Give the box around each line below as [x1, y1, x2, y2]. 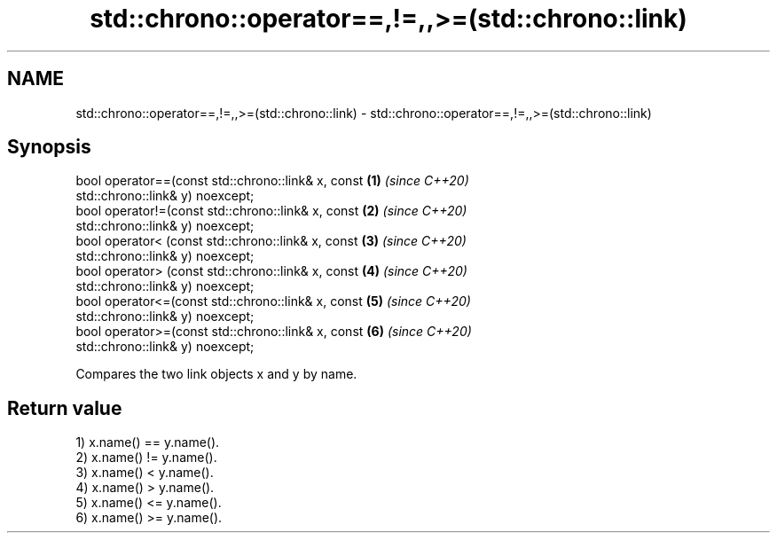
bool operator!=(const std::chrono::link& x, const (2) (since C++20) [75, 203, 467, 219]
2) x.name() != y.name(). [75, 450, 217, 466]
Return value [7, 396, 122, 419]
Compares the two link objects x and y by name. [75, 366, 357, 382]
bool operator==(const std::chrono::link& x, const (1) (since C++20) [75, 173, 469, 189]
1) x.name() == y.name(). [75, 434, 220, 450]
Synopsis [7, 136, 91, 159]
